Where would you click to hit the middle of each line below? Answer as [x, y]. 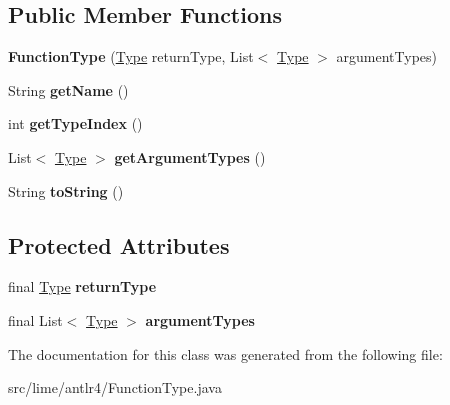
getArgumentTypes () [190, 156]
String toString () [66, 190]
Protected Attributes [119, 244]
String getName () [68, 89]
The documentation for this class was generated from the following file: [225, 353]
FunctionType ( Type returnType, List [131, 56]
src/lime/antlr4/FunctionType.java [115, 387]
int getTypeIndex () [75, 123]
